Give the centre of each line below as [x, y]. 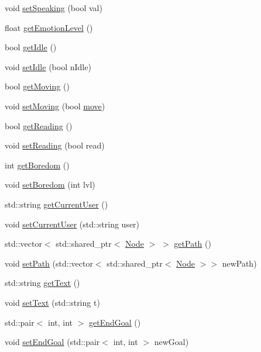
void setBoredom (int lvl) [50, 184]
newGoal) [171, 342]
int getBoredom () [37, 165]
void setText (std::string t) [52, 302]
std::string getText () [42, 283]
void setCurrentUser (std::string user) [72, 224]
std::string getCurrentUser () [56, 204]
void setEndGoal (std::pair [52, 342]
